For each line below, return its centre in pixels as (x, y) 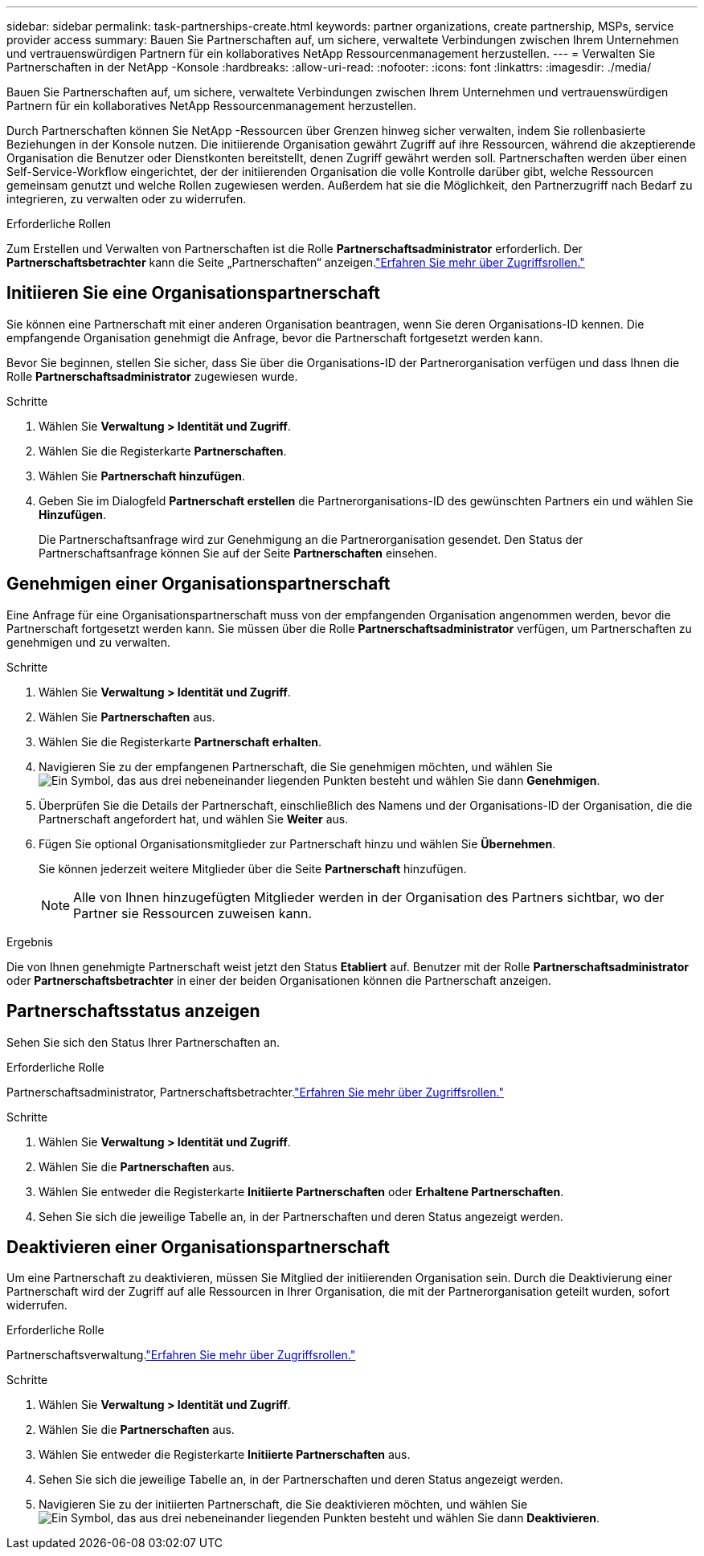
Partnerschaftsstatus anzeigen (133, 1011)
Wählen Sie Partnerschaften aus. (127, 717)
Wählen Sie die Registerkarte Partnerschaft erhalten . (180, 741)
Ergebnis (30, 941)
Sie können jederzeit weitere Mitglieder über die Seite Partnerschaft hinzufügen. (253, 868)
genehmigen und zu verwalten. (89, 642)
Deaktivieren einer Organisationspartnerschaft (198, 1247)
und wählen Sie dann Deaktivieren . (506, 1518)
